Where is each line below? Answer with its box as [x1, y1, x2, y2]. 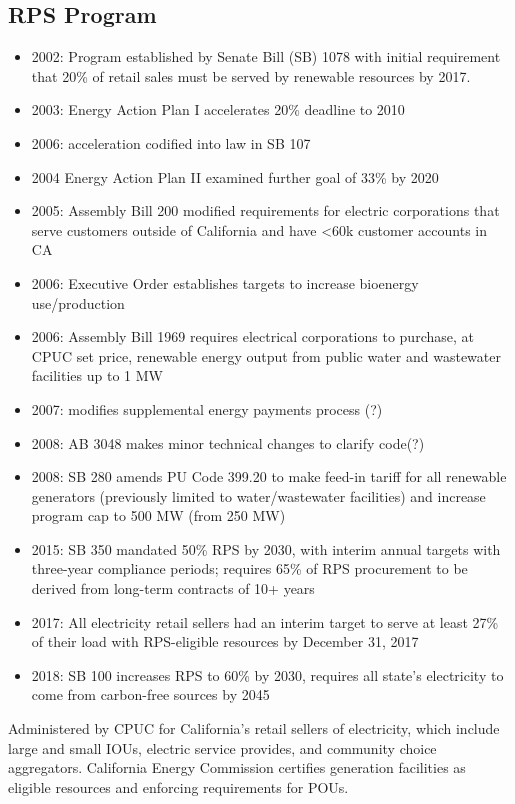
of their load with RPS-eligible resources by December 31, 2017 [31, 631, 419, 652]
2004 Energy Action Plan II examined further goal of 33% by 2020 [31, 166, 439, 187]
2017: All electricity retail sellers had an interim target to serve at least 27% [31, 611, 499, 632]
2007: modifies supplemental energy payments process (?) [31, 398, 383, 419]
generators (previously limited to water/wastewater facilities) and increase [31, 485, 486, 506]
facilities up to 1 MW [31, 365, 163, 386]
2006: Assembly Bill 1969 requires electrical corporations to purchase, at [31, 326, 474, 347]
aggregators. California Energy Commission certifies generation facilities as [8, 757, 466, 778]
